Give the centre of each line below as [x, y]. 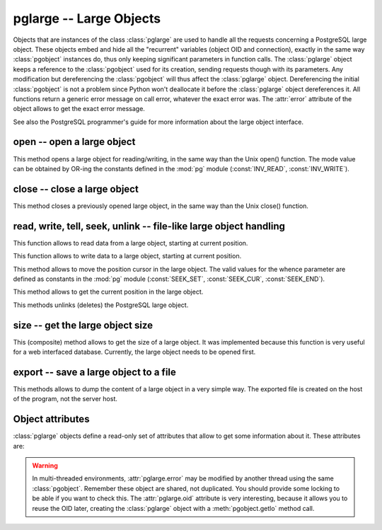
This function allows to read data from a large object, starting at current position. [131, 243]
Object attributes [51, 419]
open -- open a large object [74, 142]
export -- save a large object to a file [95, 372]
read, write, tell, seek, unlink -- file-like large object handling [149, 226]
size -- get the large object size [83, 325]
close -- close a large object [76, 189]
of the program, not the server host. [65, 399]
